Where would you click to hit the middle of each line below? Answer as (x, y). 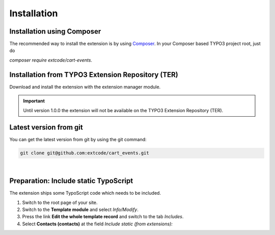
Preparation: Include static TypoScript (71, 181)
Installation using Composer (55, 31)
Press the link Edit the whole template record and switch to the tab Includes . (103, 217)
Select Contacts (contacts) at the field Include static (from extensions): (98, 224)
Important (34, 101)
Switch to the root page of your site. (60, 202)
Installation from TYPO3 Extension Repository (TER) (94, 75)
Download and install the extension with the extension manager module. (85, 87)
